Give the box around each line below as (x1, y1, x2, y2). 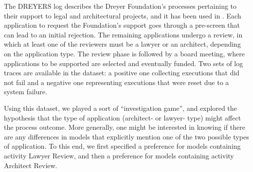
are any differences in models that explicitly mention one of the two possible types (4, 131, 249, 141)
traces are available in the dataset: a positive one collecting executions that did (4, 68, 240, 78)
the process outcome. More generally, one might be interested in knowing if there (4, 122, 245, 132)
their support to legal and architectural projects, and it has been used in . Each (4, 10, 241, 20)
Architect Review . (4, 160, 57, 170)
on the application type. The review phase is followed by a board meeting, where (4, 48, 245, 58)
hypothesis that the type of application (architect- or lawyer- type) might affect (4, 112, 241, 122)
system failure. (4, 86, 47, 97)
